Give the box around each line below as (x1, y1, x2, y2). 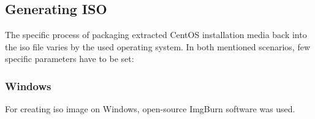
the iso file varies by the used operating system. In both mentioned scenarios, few (5, 40, 311, 53)
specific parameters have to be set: (5, 52, 134, 65)
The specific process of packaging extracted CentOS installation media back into (5, 28, 307, 41)
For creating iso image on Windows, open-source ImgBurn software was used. (5, 102, 295, 115)
